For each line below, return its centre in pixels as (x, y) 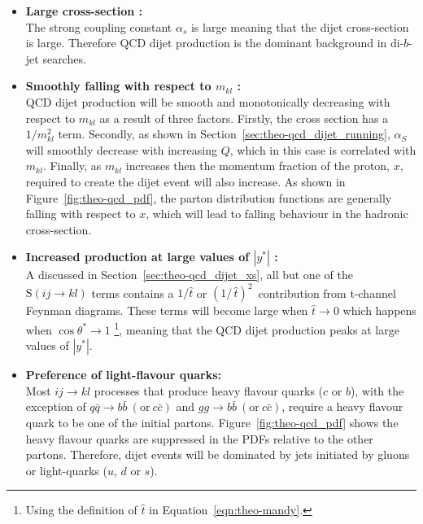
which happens (379, 310)
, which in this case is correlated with (323, 149)
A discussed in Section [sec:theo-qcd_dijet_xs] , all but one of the (189, 275)
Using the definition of (81, 510)
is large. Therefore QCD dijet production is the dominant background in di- (215, 43)
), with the (377, 390)
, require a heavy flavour (342, 406)
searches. (64, 58)
